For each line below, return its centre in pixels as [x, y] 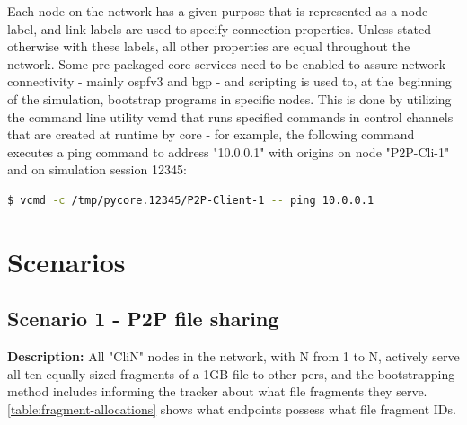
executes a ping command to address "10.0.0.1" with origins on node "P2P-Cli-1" [229, 151]
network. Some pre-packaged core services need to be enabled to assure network [227, 63]
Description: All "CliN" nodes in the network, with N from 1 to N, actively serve [233, 356]
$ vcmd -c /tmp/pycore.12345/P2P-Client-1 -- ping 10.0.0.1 [191, 200]
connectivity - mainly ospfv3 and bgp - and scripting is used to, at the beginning [229, 81]
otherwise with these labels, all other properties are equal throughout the [209, 46]
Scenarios [66, 261]
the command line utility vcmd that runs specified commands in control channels [230, 116]
